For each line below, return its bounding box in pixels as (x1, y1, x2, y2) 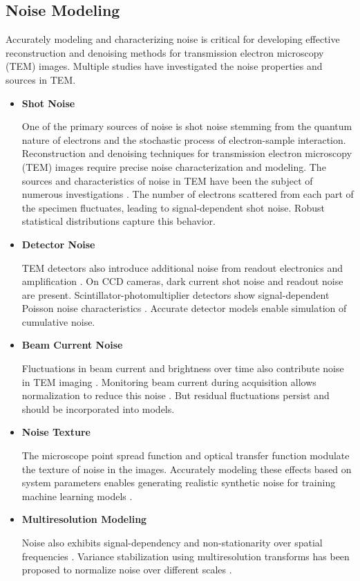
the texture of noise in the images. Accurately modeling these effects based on (21, 461, 352, 476)
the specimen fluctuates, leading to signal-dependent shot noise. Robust (21, 200, 325, 214)
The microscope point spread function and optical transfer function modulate (21, 448, 350, 463)
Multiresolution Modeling (21, 512, 147, 526)
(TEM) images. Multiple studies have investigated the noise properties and (6, 59, 323, 73)
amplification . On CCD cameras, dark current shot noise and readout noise (21, 274, 343, 288)
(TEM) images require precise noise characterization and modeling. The (21, 159, 326, 174)
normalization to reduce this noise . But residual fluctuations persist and (21, 388, 330, 403)
